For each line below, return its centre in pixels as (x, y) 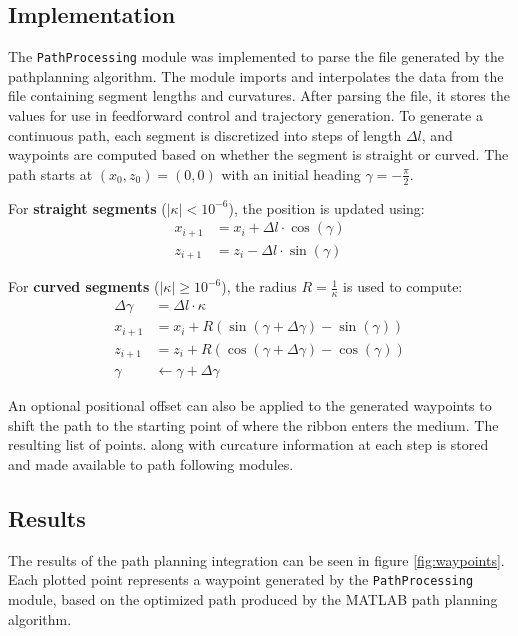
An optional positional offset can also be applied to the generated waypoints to (250, 405)
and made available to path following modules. (151, 463)
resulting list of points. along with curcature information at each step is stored (248, 444)
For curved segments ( (84, 286)
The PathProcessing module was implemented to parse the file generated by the (256, 56)
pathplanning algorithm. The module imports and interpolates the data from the (256, 75)
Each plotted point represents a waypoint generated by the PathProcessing (241, 579)
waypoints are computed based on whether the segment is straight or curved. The (258, 154)
